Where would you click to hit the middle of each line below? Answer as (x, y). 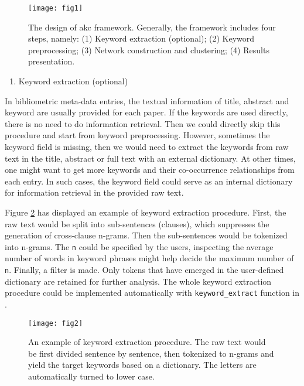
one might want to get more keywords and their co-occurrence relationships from (150, 170)
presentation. (52, 61)
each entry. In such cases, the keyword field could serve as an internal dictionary (149, 181)
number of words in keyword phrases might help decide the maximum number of (149, 258)
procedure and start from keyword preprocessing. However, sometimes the (137, 135)
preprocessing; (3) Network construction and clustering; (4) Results (149, 49)
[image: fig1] (56, 8)
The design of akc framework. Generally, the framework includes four (152, 27)
